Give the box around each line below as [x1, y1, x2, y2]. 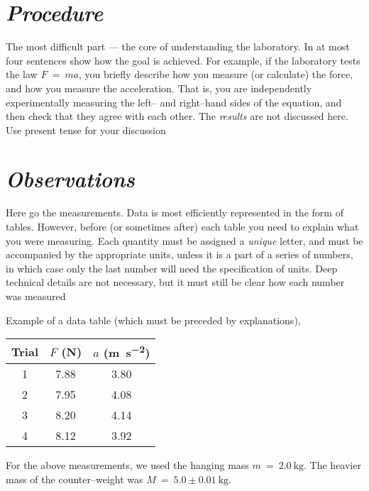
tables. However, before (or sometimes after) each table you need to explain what [6, 219, 359, 233]
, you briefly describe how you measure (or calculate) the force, [78, 67, 353, 82]
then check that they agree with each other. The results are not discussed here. [6, 109, 348, 123]
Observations [6, 164, 136, 194]
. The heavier [304, 458, 361, 473]
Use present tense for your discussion [6, 122, 166, 137]
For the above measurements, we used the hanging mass [6, 458, 249, 473]
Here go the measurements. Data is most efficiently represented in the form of [6, 205, 343, 220]
